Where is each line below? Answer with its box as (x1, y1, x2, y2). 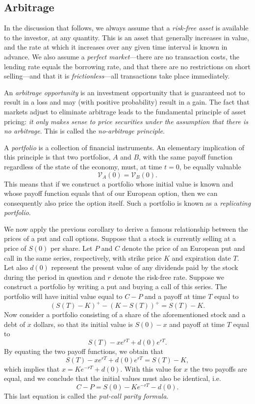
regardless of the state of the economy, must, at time (4, 161, 162, 171)
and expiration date (172, 252, 231, 263)
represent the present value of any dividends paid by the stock (51, 262, 238, 272)
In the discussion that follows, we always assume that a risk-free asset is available (4, 23, 249, 33)
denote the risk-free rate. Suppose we (113, 271, 224, 282)
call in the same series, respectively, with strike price (4, 252, 162, 263)
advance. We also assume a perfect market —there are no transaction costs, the (4, 51, 239, 61)
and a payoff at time (145, 291, 206, 301)
